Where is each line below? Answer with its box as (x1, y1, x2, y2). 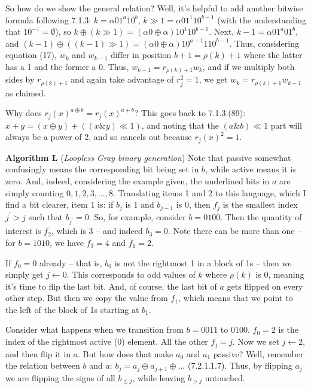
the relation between (5, 359, 80, 372)
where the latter (243, 48, 303, 61)
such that (28, 210, 63, 223)
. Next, (209, 25, 234, 38)
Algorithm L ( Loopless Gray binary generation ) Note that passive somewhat (5, 151, 291, 163)
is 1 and (125, 198, 154, 211)
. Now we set (232, 335, 279, 348)
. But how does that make (78, 347, 173, 360)
